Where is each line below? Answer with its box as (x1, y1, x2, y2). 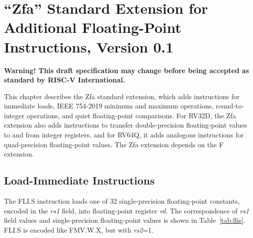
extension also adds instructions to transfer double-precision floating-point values (4, 120, 247, 130)
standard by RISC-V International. (4, 75, 126, 85)
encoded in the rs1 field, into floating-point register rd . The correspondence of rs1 (4, 205, 249, 215)
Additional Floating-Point (4, 17, 181, 37)
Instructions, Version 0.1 (4, 36, 174, 56)
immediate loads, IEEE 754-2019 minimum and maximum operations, (4, 101, 214, 111)
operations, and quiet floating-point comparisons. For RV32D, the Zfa (26, 110, 236, 120)
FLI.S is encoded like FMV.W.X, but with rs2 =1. (4, 224, 153, 235)
